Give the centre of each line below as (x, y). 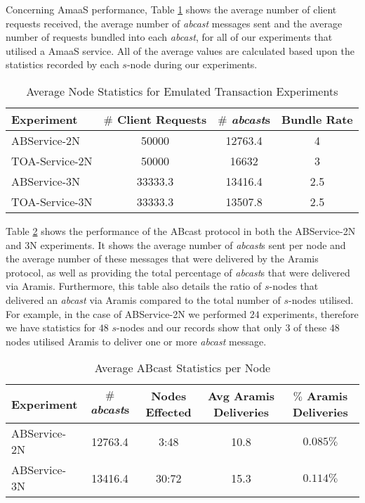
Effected (168, 412)
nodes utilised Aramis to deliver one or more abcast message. (136, 341)
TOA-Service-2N (52, 160)
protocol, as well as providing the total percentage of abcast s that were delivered (178, 272)
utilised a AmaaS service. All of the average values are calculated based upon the (180, 50)
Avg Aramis (241, 396)
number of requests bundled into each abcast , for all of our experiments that (169, 37)
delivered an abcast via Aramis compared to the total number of (143, 299)
